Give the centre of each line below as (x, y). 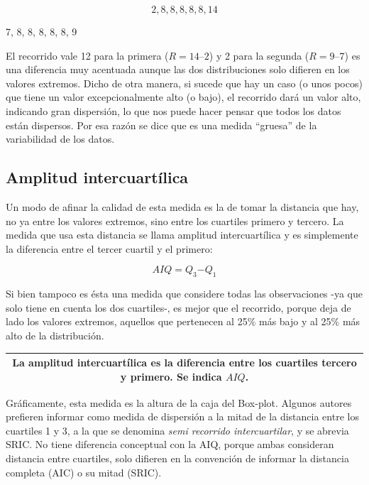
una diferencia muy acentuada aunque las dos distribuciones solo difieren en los (178, 69)
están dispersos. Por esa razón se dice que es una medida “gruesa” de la (161, 125)
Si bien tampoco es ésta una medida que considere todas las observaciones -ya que (184, 294)
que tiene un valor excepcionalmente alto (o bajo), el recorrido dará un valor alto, (183, 97)
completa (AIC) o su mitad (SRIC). (84, 472)
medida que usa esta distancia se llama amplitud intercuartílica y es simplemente (182, 235)
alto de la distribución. (55, 335)
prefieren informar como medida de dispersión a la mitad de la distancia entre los (182, 416)
